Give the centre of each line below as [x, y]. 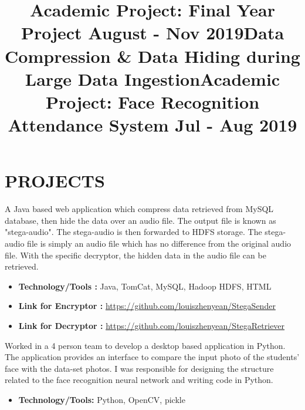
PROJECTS [55, 181]
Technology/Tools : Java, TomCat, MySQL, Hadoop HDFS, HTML [145, 286]
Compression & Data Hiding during [152, 56]
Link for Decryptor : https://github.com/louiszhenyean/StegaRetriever [152, 325]
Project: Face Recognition [152, 101]
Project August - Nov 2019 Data [152, 33]
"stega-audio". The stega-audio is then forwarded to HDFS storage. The [133, 232]
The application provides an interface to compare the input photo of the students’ [152, 357]
